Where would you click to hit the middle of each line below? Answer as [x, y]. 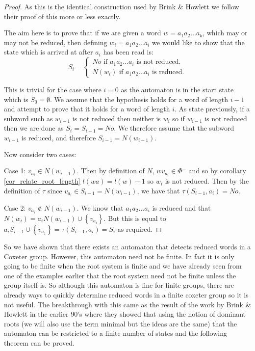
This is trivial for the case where [53, 89]
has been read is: [128, 52]
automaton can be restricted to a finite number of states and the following [115, 333]
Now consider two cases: [40, 154]
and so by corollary [217, 171]
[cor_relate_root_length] [42, 181]
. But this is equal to [135, 218]
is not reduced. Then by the [207, 181]
